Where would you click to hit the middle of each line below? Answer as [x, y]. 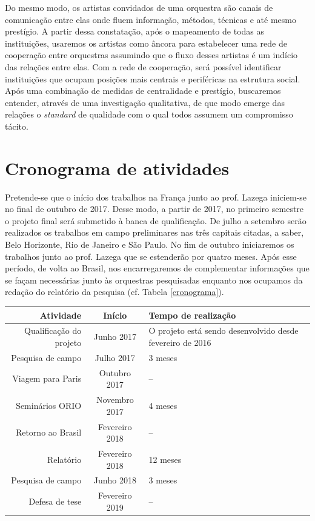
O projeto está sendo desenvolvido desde [224, 330]
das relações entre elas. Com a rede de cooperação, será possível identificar [143, 66]
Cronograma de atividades [117, 168]
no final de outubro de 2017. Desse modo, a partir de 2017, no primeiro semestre [154, 209]
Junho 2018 [115, 480]
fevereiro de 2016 [180, 342]
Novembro [115, 400]
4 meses [163, 405]
